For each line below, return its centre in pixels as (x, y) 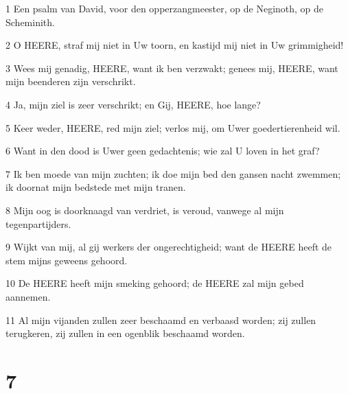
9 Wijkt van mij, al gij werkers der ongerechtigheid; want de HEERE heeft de (169, 247)
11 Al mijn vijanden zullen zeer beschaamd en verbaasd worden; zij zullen (161, 320)
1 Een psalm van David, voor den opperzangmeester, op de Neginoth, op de (165, 8)
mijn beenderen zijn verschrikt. (71, 81)
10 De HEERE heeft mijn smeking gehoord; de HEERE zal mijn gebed (155, 283)
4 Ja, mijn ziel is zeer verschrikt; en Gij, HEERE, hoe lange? (133, 104)
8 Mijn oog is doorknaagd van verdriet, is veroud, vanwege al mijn (145, 210)
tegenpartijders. (38, 223)
